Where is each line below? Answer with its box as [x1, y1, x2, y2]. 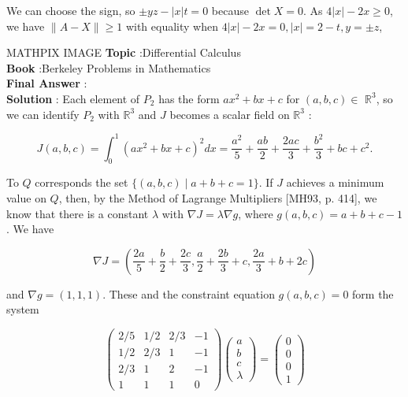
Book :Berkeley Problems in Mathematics [6, 59, 211, 76]
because [211, 2, 249, 18]
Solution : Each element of [6, 90, 140, 106]
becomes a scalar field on [169, 106, 290, 122]
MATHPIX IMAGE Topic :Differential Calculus [6, 44, 241, 61]
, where [238, 205, 273, 221]
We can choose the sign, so [6, 2, 135, 18]
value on [6, 190, 46, 206]
